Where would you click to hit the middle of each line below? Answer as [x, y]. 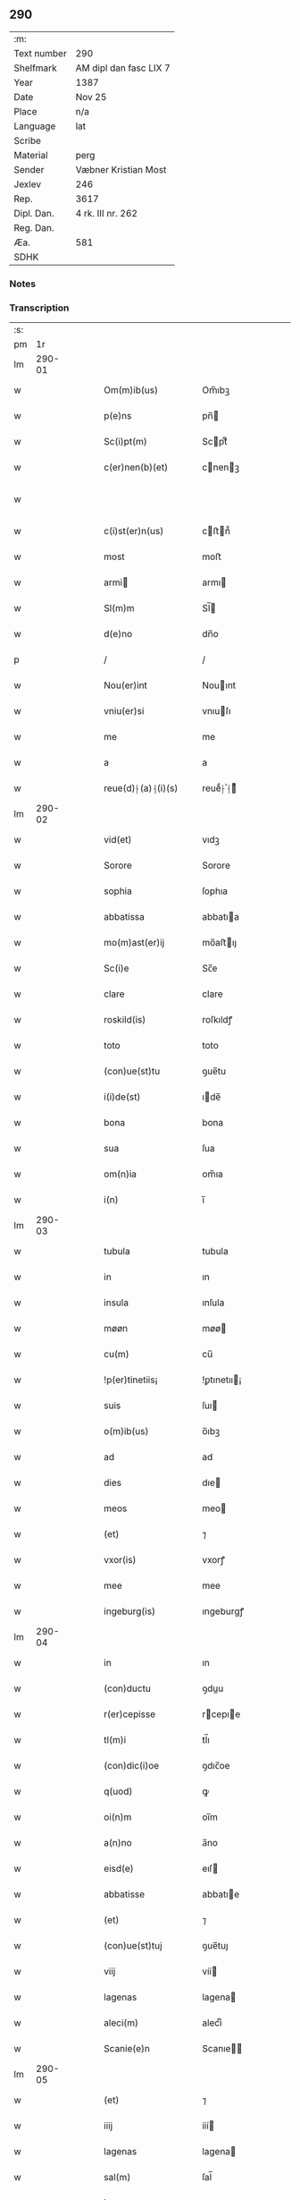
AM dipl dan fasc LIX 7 [123, 68]
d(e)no [118, 634]
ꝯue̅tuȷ [215, 1946]
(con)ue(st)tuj [133, 1946]
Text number [40, 53]
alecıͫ [212, 2023]
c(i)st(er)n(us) [134, 531]
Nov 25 [91, 97]
